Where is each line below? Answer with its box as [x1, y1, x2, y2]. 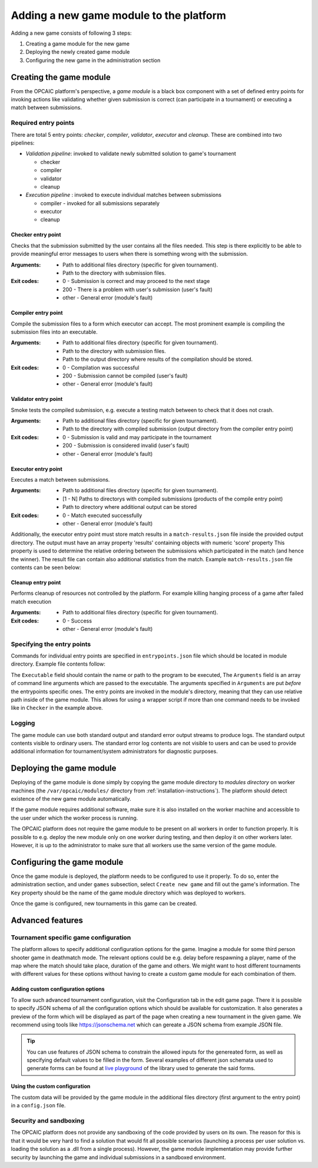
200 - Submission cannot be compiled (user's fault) [62, 372, 188, 379]
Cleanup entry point [11, 578, 61, 586]
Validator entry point [11, 396, 63, 403]
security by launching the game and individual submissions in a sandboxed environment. [11, 1153, 226, 1161]
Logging [11, 719, 35, 728]
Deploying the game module [11, 764, 117, 774]
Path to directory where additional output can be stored [62, 504, 197, 511]
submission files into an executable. [11, 328, 98, 335]
